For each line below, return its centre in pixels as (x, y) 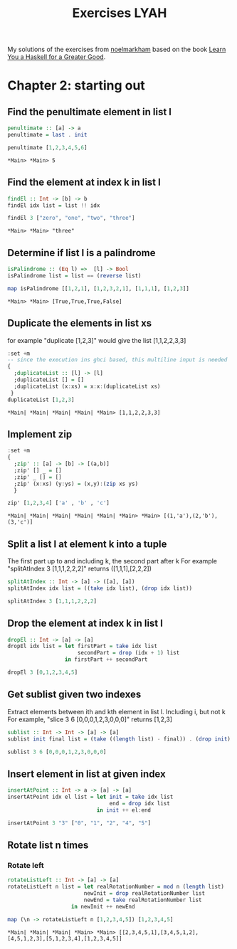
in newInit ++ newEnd (103, 906)
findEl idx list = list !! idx (54, 205)
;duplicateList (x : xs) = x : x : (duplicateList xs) (87, 386)
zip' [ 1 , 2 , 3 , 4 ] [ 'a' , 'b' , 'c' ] (59, 503)
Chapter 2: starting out (77, 86)
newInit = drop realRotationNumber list (144, 894)
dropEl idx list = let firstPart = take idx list (83, 646)
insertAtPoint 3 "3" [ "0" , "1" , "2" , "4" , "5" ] (79, 823)
